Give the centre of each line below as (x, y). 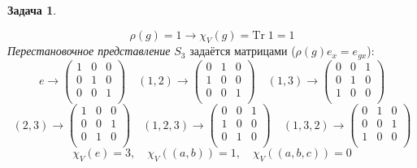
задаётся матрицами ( (243, 51)
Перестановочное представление (89, 51)
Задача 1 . (32, 10)
